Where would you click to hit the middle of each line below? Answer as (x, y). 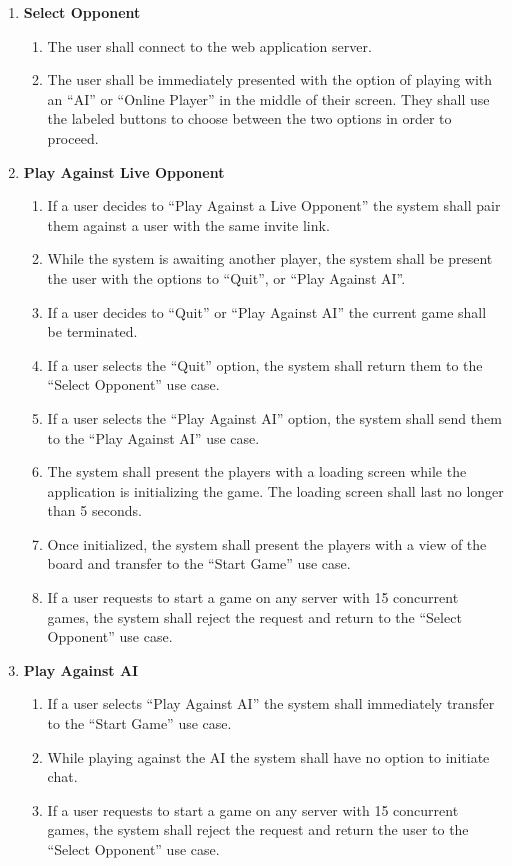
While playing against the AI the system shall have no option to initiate (268, 756)
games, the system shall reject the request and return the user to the (258, 829)
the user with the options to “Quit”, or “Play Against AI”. (226, 277)
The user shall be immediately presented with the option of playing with (270, 79)
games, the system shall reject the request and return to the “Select (254, 616)
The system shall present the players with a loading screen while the (257, 471)
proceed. (73, 137)
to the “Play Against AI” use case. (153, 437)
